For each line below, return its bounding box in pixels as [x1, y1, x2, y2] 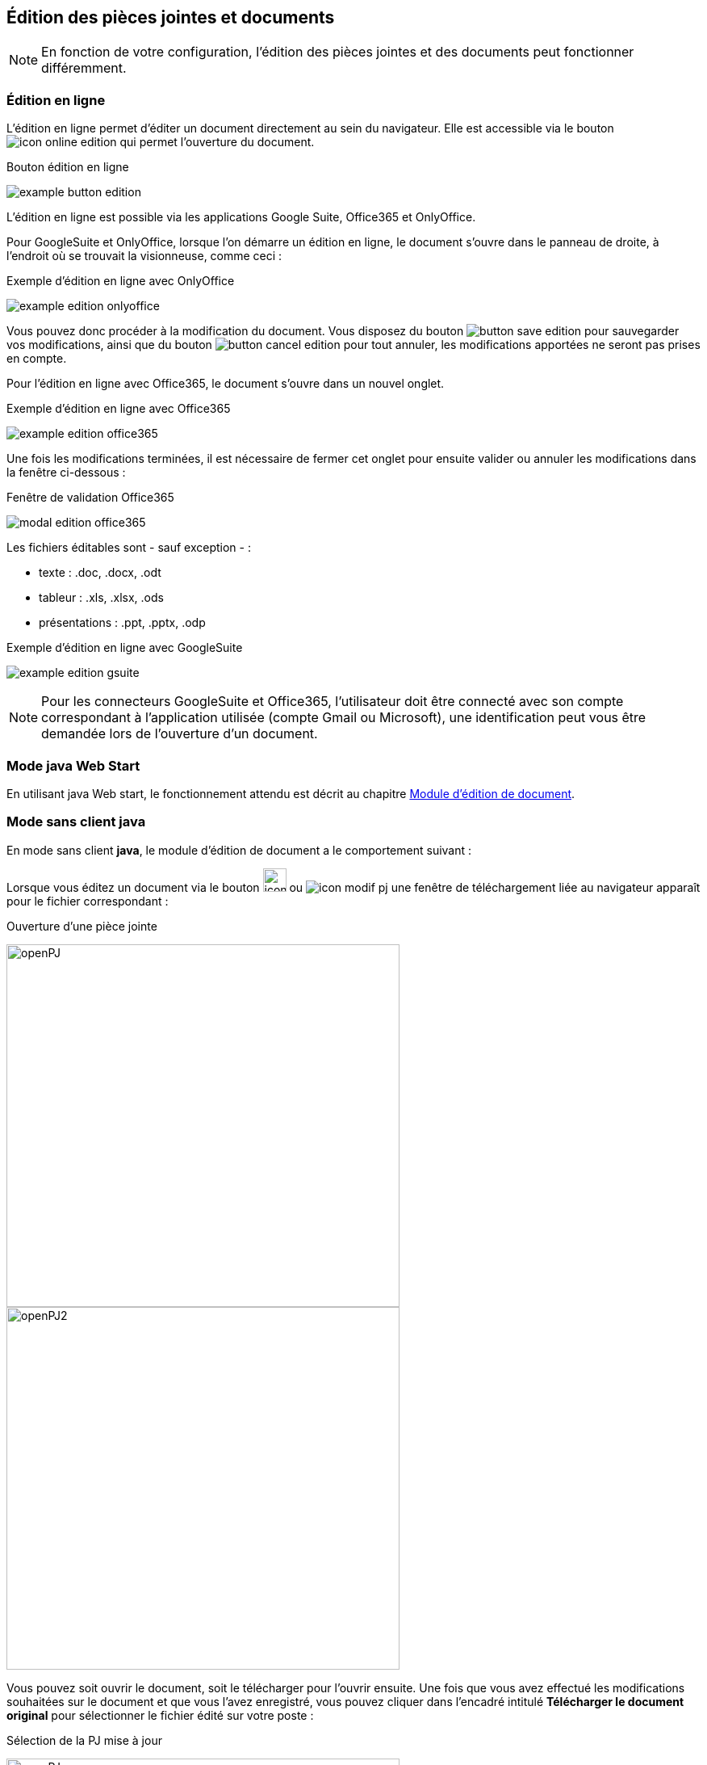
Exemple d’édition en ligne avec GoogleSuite [6, 641, 243, 655]
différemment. [41, 60, 127, 77]
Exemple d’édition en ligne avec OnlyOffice [6, 274, 235, 288]
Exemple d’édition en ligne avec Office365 [6, 401, 231, 416]
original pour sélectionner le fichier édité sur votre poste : [6, 1708, 314, 1722]
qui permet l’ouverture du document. [119, 135, 315, 149]
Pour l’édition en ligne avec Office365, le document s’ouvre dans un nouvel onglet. [6, 376, 445, 391]
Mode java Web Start [6, 757, 140, 774]
